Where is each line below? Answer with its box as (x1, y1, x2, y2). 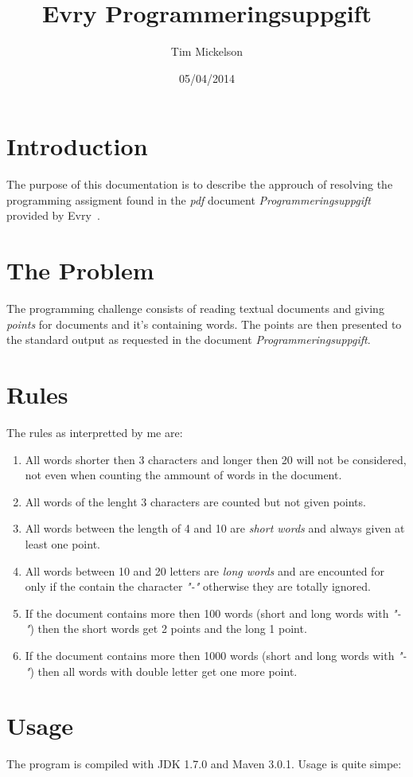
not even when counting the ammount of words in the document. (25, 467, 342, 483)
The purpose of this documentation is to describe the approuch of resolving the (6, 176, 393, 193)
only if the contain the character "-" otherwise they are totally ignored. (25, 578, 372, 595)
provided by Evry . (6, 207, 100, 224)
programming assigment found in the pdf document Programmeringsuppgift (6, 191, 371, 208)
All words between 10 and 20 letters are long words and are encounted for (25, 562, 384, 579)
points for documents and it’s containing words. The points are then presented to (6, 315, 402, 332)
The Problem (6, 254, 154, 287)
